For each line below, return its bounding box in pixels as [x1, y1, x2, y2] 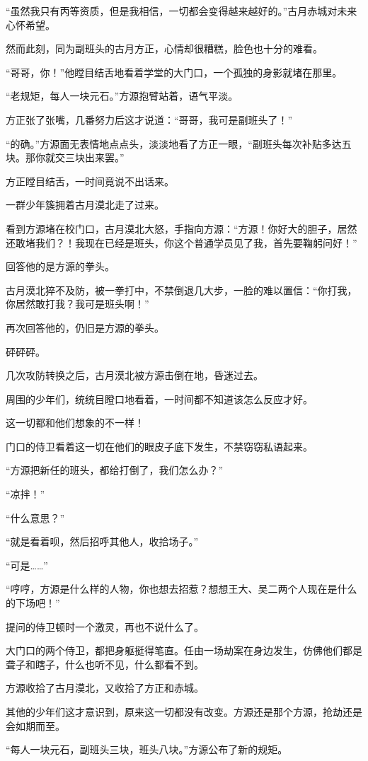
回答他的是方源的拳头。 [6, 259, 115, 274]
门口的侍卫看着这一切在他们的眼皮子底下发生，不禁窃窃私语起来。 [6, 438, 313, 453]
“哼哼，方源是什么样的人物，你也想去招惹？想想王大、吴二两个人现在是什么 [6, 581, 357, 596]
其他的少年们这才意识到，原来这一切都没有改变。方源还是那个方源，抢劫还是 [6, 704, 362, 719]
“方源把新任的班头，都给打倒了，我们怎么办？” [6, 463, 224, 477]
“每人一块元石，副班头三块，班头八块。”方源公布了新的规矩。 [6, 742, 288, 757]
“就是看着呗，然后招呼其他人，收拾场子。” [6, 534, 199, 549]
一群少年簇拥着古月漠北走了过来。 [6, 197, 164, 212]
